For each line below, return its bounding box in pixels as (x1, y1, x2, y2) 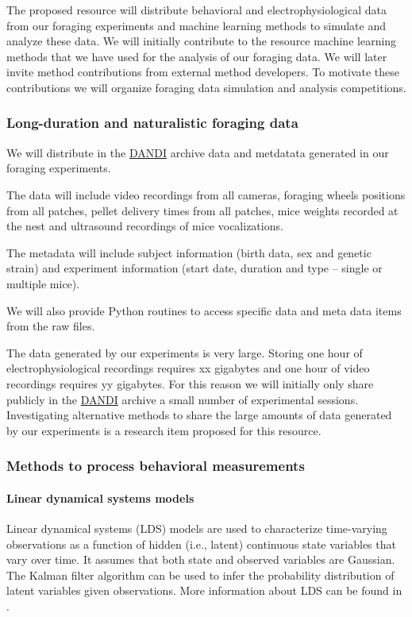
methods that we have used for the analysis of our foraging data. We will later (6, 48, 387, 64)
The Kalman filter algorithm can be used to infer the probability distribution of (6, 566, 395, 583)
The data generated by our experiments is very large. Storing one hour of (6, 344, 363, 361)
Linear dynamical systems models (6, 489, 194, 506)
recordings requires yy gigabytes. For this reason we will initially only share (6, 375, 374, 391)
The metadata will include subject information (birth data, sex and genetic (6, 244, 372, 260)
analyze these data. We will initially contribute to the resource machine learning (6, 33, 397, 49)
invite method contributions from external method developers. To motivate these (6, 64, 400, 80)
